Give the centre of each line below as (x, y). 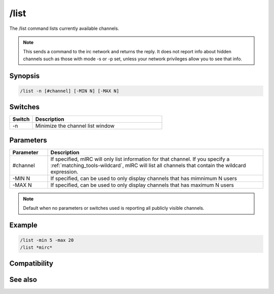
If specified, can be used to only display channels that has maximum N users (142, 185)
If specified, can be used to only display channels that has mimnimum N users (144, 178)
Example (23, 225)
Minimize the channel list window (75, 126)
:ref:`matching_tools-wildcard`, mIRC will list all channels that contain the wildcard (148, 165)
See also (23, 280)
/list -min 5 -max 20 (47, 240)
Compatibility (31, 263)
